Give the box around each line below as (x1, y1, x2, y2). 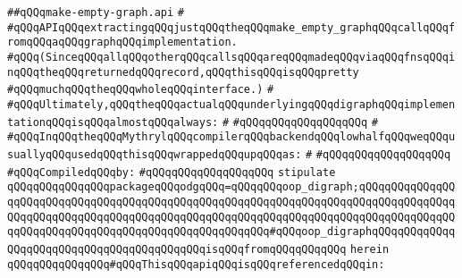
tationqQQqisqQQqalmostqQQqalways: (7, 115, 219, 129)
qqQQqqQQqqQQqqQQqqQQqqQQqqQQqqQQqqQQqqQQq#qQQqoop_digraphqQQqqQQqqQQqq (7, 225, 456, 239)
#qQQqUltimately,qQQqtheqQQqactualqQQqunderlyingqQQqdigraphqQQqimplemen (7, 97, 456, 111)
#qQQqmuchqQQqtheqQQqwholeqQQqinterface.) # (7, 83, 274, 97)
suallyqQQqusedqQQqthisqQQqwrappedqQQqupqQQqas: (7, 147, 302, 161)
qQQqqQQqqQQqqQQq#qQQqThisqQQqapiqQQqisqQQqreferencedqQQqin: (7, 257, 385, 271)
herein (350, 242, 390, 256)
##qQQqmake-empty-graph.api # (7, 6, 184, 19)
